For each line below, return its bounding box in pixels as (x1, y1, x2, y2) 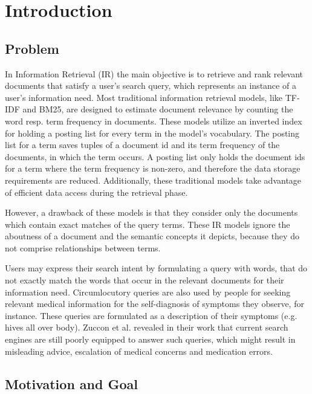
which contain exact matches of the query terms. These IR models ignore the (5, 218, 290, 230)
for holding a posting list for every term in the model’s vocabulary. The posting (5, 126, 300, 139)
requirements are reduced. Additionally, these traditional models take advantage (5, 173, 302, 186)
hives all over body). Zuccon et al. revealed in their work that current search (5, 321, 288, 334)
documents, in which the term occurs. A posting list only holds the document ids (5, 150, 305, 163)
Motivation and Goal (5, 374, 138, 393)
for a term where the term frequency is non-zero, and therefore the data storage (5, 162, 301, 175)
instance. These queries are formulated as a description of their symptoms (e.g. (5, 309, 297, 321)
